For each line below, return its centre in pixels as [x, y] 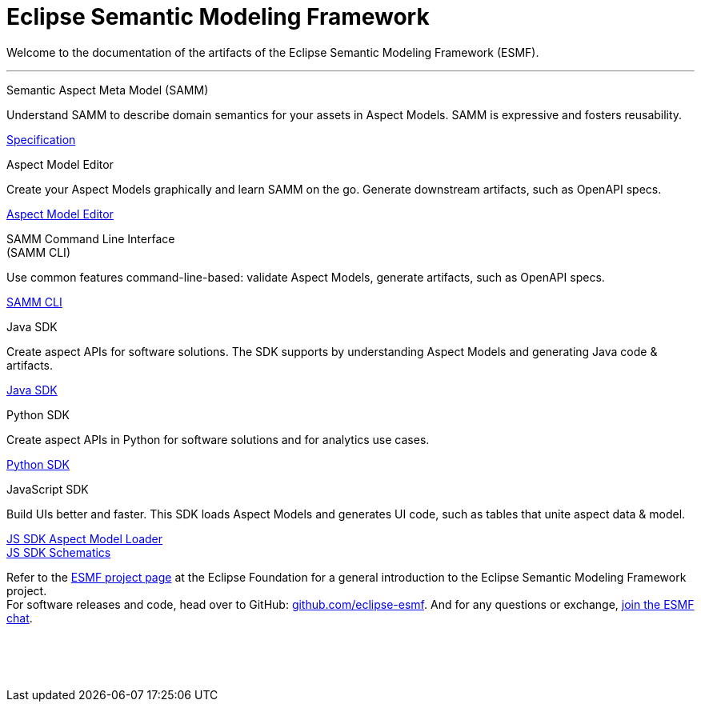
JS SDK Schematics [59, 552]
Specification [41, 139]
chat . [20, 618]
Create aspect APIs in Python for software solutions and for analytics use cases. [218, 439]
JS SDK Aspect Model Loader [85, 538]
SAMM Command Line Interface [91, 238]
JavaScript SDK [48, 489]
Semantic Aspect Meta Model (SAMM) [108, 90]
